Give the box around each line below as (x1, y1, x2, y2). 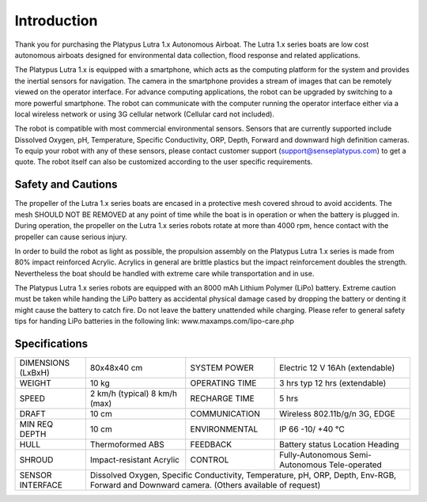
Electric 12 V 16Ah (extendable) (279, 363, 395, 374)
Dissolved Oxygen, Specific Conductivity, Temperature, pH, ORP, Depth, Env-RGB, (89, 470, 397, 481)
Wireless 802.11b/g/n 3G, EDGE (279, 409, 395, 420)
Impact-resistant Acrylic (89, 454, 179, 466)
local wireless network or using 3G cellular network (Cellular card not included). (14, 109, 274, 119)
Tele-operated (328, 459, 383, 470)
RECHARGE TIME (190, 393, 255, 404)
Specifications (14, 337, 89, 351)
